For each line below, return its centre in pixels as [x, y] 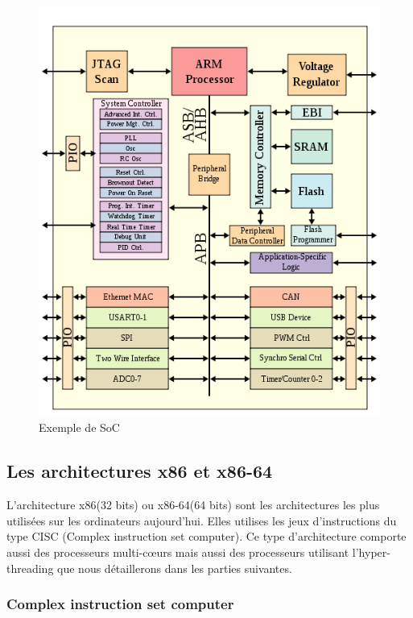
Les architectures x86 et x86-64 [140, 471]
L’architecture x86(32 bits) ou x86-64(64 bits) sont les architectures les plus [193, 505]
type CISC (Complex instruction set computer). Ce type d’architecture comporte [206, 536]
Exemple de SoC [79, 427]
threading [30, 568]
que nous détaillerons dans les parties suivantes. [175, 568]
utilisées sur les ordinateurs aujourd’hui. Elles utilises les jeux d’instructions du [202, 520]
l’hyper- [371, 552]
